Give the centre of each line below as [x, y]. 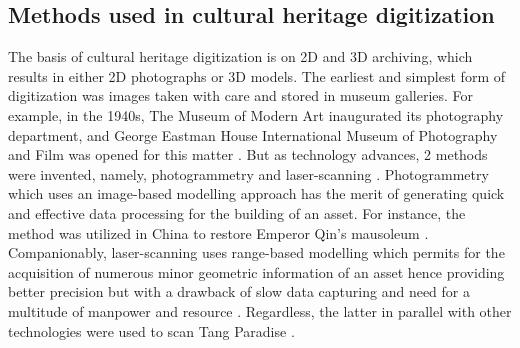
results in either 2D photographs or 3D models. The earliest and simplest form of [256, 75]
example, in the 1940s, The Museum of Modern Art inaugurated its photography [256, 114]
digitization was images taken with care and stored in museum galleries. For [241, 95]
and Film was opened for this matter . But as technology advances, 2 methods [248, 154]
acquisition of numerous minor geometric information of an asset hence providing [256, 271]
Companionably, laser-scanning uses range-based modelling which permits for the [256, 252]
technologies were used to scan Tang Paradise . [151, 330]
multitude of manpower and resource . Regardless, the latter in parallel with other [260, 310]
